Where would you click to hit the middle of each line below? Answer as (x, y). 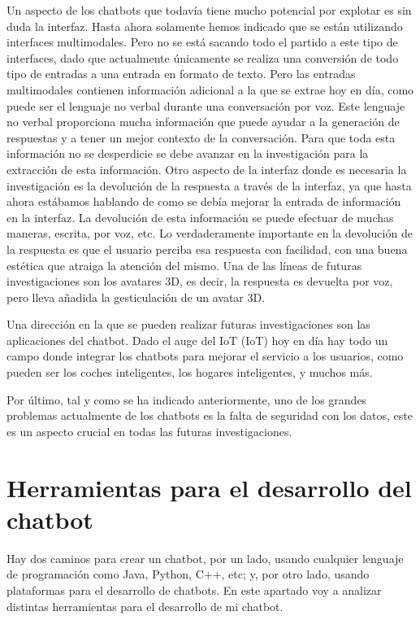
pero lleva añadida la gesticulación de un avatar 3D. (136, 297)
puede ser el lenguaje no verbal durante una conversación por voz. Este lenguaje (206, 105)
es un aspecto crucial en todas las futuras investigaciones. (149, 431)
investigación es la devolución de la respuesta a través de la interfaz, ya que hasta (209, 185)
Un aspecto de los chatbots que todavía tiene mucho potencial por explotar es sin (209, 10)
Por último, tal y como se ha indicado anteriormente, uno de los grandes (187, 399)
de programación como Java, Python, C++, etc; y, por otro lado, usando (188, 574)
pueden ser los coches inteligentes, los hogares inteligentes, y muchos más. (190, 372)
